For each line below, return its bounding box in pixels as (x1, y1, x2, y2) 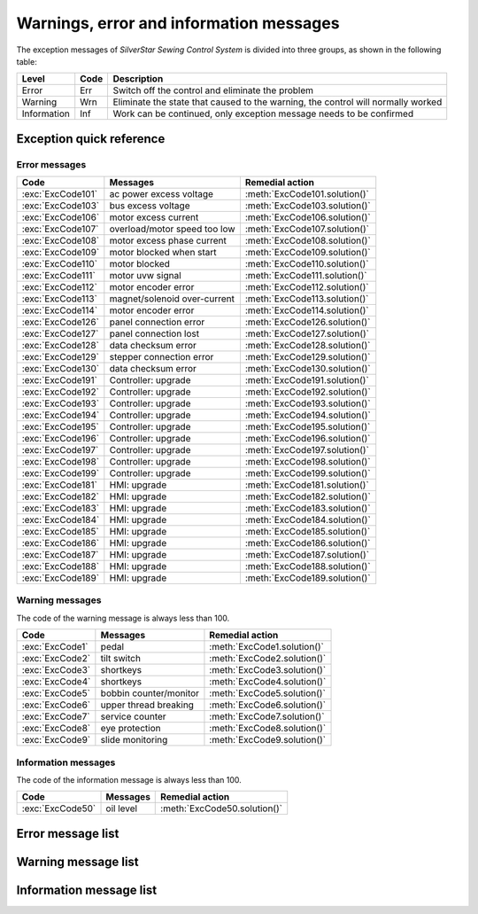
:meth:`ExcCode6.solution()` (209, 699, 327, 711)
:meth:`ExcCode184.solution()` (244, 514, 371, 527)
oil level (105, 802, 137, 815)
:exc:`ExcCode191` (21, 374, 97, 387)
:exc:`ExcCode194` (21, 409, 100, 421)
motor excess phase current (109, 235, 227, 247)
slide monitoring (100, 734, 168, 746)
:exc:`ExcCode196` (21, 433, 100, 445)
